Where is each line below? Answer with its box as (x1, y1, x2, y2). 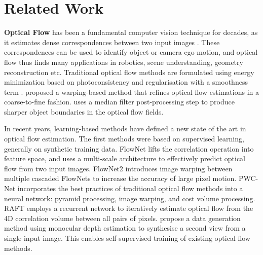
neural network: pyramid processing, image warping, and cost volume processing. (4, 193, 255, 203)
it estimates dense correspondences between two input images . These (4, 37, 220, 47)
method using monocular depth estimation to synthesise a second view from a (4, 223, 246, 233)
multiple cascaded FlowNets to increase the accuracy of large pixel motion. (4, 173, 237, 184)
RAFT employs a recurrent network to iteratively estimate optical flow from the (4, 203, 253, 213)
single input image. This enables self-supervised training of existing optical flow (4, 233, 250, 243)
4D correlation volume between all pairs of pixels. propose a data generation (4, 212, 241, 223)
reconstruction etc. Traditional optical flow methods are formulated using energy (4, 66, 254, 77)
